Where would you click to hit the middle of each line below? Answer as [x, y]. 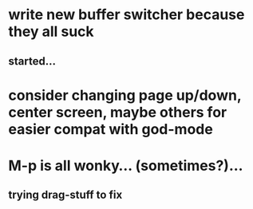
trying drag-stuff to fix [65, 195]
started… [32, 61]
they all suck [51, 32]
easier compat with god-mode [111, 129]
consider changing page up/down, [125, 95]
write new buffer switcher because [126, 15]
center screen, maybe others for [118, 112]
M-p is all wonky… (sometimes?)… [126, 166]
